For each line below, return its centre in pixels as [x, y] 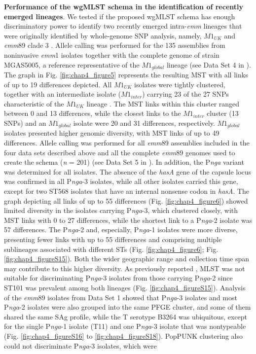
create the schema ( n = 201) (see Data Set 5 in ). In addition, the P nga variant [124, 162]
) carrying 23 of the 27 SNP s [185, 94]
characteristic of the [34, 103]
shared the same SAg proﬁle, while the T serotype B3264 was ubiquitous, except [126, 316]
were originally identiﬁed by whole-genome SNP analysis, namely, [103, 35]
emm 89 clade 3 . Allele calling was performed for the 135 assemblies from [115, 45]
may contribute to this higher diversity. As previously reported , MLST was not [125, 268]
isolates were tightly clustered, [180, 84]
